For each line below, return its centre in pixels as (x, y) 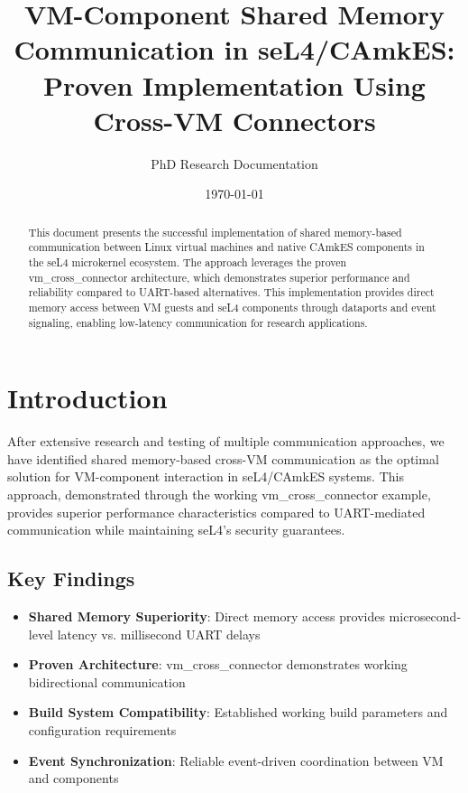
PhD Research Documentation (234, 163)
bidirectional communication (107, 681)
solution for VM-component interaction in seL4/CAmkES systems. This (206, 476)
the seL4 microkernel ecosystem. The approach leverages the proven (188, 261)
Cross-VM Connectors (234, 120)
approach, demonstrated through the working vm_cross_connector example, (219, 494)
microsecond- (425, 616)
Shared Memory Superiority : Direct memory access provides (206, 616)
